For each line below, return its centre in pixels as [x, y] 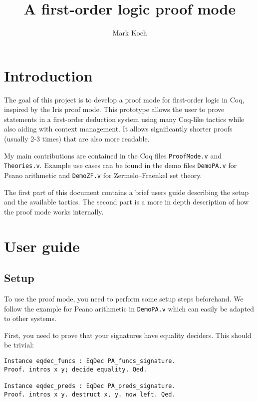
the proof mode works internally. [54, 211]
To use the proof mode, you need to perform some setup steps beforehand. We [124, 298]
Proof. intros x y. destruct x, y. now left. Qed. [90, 394]
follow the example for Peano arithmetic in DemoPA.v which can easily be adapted [129, 308]
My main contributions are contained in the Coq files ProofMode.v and [113, 155]
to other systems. [30, 318]
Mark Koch [130, 33]
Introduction [48, 75]
